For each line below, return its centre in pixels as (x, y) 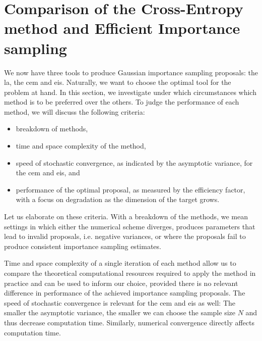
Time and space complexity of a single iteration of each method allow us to (120, 263)
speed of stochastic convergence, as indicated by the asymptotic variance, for (134, 162)
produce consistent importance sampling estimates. (83, 246)
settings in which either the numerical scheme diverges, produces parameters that (130, 226)
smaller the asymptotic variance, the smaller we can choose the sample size (120, 312)
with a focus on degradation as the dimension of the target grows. (118, 199)
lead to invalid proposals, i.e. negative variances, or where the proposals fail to (125, 236)
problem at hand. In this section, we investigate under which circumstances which (130, 92)
